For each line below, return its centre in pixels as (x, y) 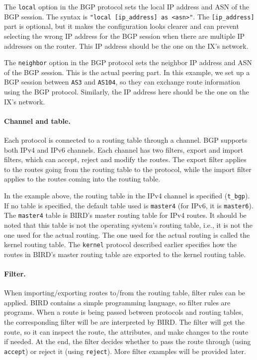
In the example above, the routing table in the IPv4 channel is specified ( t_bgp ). (127, 195)
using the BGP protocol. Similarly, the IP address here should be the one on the (127, 91)
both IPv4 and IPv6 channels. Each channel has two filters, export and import (124, 149)
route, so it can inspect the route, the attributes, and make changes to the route (126, 331)
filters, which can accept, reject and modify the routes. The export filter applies (125, 159)
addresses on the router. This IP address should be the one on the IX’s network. (126, 45)
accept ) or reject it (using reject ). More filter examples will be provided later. (125, 351)
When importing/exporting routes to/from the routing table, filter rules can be (125, 293)
